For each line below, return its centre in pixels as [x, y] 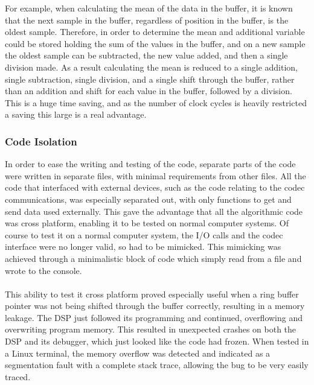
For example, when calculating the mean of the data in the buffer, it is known [149, 8]
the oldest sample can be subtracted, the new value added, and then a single [146, 55]
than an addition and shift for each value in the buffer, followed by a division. [149, 91]
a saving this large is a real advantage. [76, 114]
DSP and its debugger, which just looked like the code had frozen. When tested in [157, 341]
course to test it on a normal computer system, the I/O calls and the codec [144, 234]
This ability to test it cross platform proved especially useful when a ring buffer [152, 294]
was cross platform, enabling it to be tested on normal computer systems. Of [147, 223]
